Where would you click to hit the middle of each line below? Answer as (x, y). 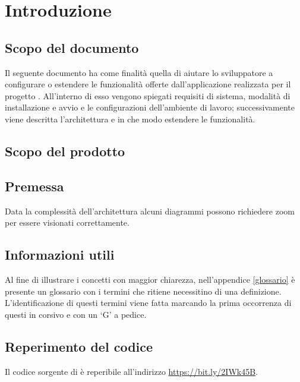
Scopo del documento (72, 47)
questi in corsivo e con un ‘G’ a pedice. (76, 314)
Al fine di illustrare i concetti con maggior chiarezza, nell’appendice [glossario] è (150, 279)
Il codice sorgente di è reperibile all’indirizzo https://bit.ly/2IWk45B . (131, 371)
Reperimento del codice (79, 346)
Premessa (34, 186)
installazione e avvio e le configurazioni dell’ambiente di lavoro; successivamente (150, 107)
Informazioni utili (60, 255)
